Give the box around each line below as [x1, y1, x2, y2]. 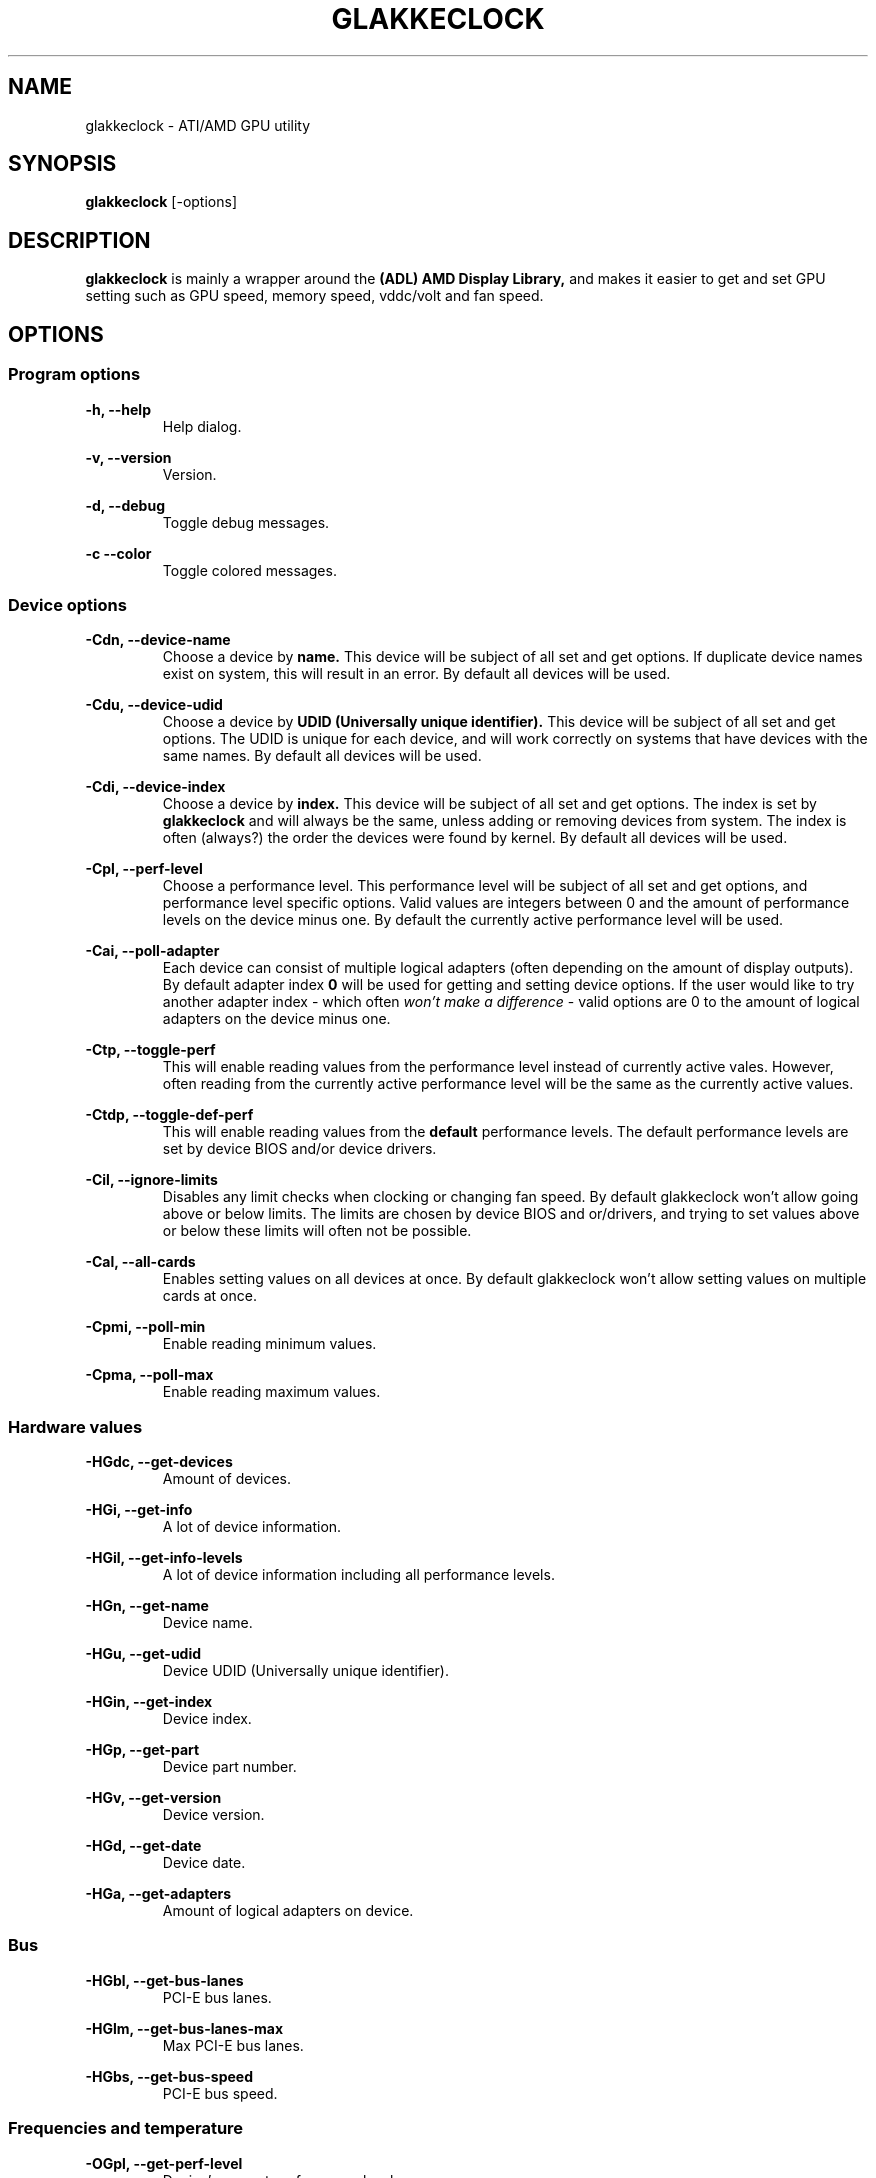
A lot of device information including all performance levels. [162, 1566, 555, 1583]
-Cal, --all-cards [85, 1253, 196, 1271]
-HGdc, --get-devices [85, 1453, 233, 1470]
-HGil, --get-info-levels [85, 1549, 243, 1566]
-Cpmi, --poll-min [85, 1318, 206, 1336]
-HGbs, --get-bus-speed [85, 2067, 253, 2085]
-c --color [85, 544, 152, 562]
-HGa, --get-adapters [85, 1885, 232, 1902]
